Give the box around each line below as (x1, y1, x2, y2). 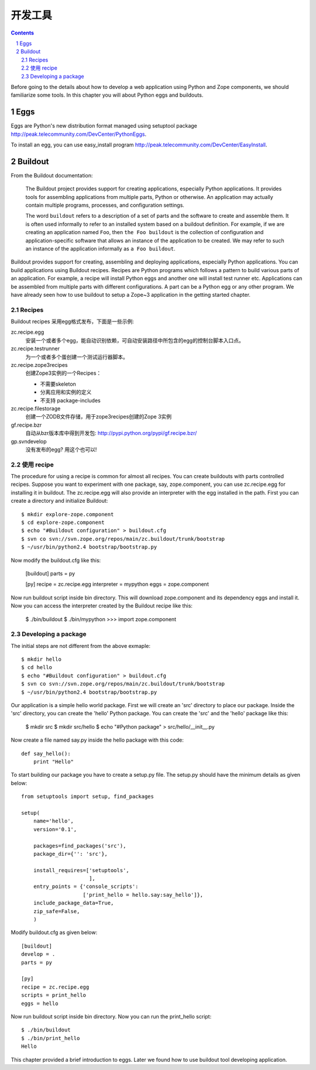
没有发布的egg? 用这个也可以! (25, 445, 97, 453)
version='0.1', (33, 826, 77, 832)
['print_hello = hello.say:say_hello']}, (83, 891, 204, 898)
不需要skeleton (40, 380, 76, 387)
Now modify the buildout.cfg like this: (11, 557, 101, 564)
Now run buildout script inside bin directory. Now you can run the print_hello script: (11, 1013, 212, 1020)
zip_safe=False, (33, 908, 80, 914)
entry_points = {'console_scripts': (33, 883, 139, 890)
